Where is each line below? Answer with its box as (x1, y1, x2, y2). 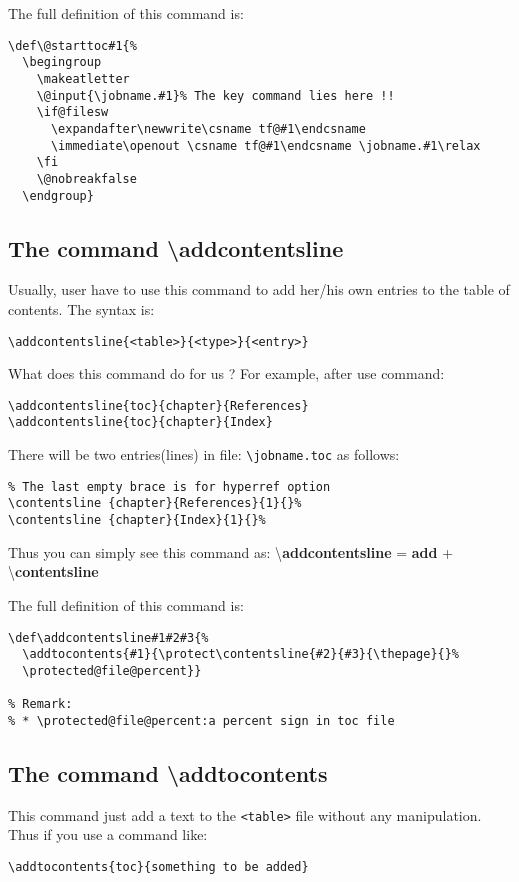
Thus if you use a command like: (8, 824, 208, 845)
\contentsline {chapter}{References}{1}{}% (8, 496, 302, 511)
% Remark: (8, 697, 73, 712)
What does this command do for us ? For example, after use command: (8, 363, 445, 384)
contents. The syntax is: (8, 298, 155, 319)
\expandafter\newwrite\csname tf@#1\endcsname (50, 121, 366, 136)
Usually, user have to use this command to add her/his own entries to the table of (8, 279, 510, 300)
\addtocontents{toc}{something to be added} (8, 859, 309, 874)
